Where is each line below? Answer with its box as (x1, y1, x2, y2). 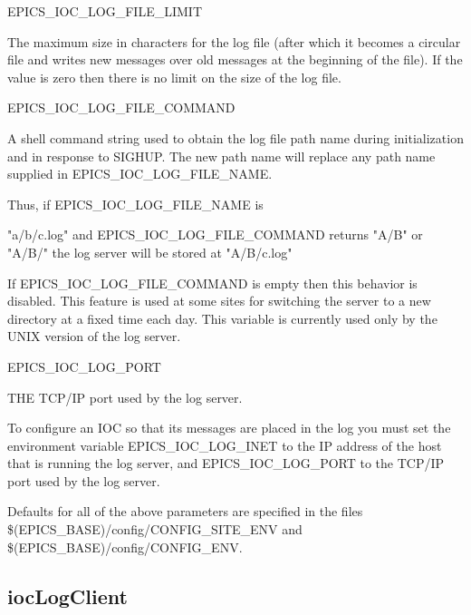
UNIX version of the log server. (7, 327, 181, 346)
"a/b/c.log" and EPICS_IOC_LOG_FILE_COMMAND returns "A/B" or (7, 225, 423, 244)
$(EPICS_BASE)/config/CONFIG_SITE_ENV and (7, 520, 303, 539)
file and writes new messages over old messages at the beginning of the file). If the (7, 50, 463, 69)
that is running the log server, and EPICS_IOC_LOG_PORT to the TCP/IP (7, 454, 445, 473)
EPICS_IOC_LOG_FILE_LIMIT (7, 2, 202, 20)
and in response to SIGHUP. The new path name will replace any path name (7, 146, 436, 165)
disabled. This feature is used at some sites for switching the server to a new (7, 291, 431, 310)
